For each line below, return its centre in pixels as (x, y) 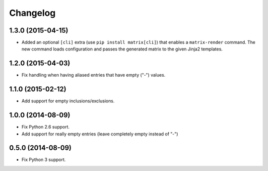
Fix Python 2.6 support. (45, 127)
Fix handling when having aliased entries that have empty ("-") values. (94, 75)
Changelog (32, 13)
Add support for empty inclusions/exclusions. (68, 101)
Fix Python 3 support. (44, 160)
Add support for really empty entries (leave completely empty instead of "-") (100, 134)
